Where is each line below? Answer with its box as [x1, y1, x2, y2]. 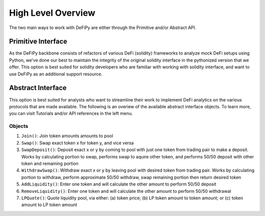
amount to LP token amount [21, 202, 78, 208]
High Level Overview [9, 7, 96, 18]
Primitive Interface [9, 37, 67, 46]
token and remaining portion [21, 160, 79, 167]
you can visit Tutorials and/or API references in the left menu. [9, 111, 133, 117]
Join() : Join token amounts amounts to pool [21, 133, 113, 139]
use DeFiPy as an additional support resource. [9, 71, 103, 77]
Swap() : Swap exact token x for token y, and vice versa [21, 140, 134, 146]
